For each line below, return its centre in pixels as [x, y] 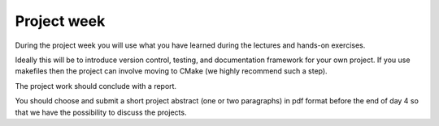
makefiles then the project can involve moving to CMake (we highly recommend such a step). [172, 71]
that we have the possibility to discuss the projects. [101, 112]
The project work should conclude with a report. [96, 86]
